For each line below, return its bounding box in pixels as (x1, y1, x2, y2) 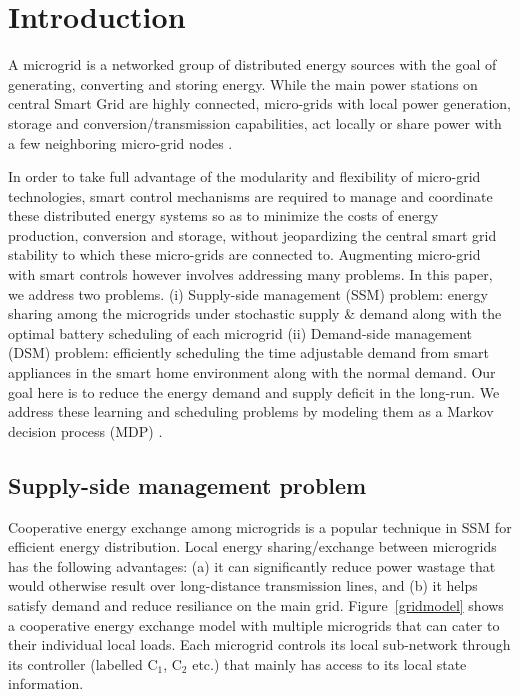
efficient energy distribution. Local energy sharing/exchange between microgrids (8, 536, 497, 557)
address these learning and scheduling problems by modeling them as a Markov (8, 401, 494, 422)
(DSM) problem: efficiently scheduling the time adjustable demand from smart (8, 342, 489, 363)
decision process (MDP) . (8, 420, 163, 441)
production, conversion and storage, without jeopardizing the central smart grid (8, 224, 497, 245)
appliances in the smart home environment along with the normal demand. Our (8, 362, 496, 383)
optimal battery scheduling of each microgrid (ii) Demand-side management (8, 322, 473, 343)
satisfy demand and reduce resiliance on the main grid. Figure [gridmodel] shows (8, 594, 504, 615)
